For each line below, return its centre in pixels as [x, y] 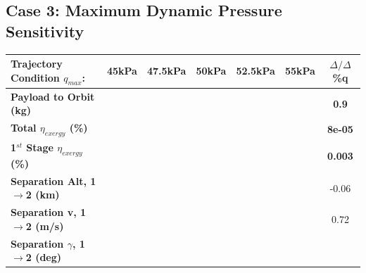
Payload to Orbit [53, 96]
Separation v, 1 [49, 212]
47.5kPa [166, 71]
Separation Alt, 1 [53, 180]
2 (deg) [44, 257]
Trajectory [37, 64]
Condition [35, 77]
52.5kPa [255, 71]
